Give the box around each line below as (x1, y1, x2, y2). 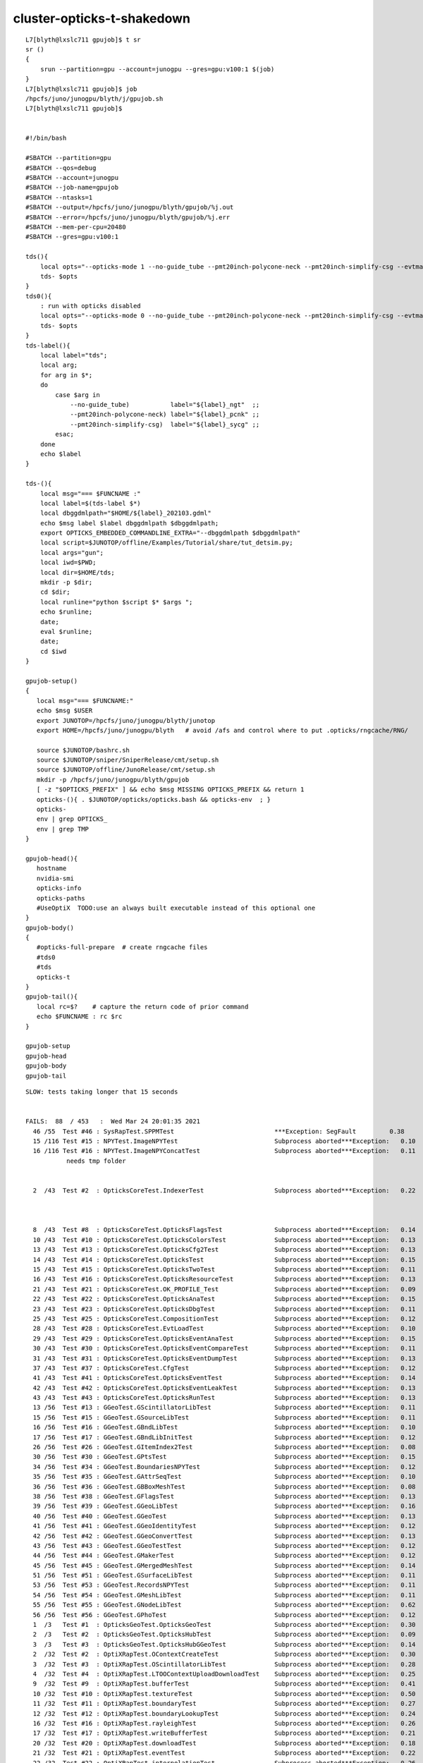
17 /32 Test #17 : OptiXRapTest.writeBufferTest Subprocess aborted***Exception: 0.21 (32, 1729, 416, 1738)
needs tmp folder (66, 1157, 126, 1165)
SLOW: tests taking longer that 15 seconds (25, 1087, 178, 1096)
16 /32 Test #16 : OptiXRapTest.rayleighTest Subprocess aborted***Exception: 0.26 (32, 1719, 416, 1727)
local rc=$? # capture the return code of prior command (36, 1002, 249, 1011)
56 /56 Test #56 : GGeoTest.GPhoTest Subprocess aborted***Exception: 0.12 (32, 1611, 416, 1618)
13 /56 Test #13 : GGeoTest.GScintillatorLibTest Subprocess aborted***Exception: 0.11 (32, 1403, 416, 1412)
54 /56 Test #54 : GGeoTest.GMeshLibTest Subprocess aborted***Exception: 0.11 (32, 1591, 416, 1599)
